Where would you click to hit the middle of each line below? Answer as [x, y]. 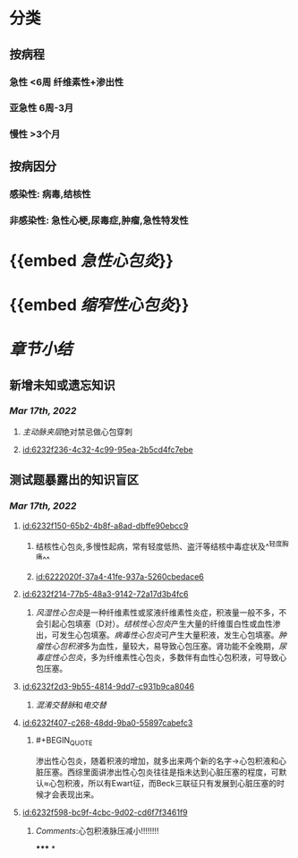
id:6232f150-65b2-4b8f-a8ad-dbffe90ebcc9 [105, 526]
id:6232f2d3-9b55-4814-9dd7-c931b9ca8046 [108, 686]
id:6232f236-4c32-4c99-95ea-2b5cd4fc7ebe [108, 450]
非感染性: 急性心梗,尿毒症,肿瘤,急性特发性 [99, 220]
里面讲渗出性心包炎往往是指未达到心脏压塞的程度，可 [181, 772]
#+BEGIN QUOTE [64, 741]
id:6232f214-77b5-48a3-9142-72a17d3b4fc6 [105, 594]
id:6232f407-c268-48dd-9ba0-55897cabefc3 [107, 723]
